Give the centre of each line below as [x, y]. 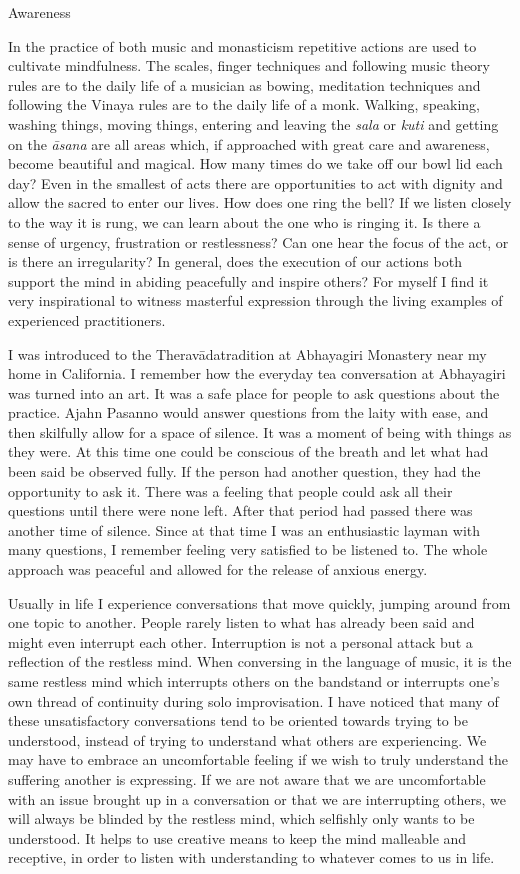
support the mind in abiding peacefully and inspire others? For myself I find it [248, 280]
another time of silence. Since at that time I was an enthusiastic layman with [244, 529]
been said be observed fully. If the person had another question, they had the [244, 471]
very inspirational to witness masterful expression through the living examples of [255, 300]
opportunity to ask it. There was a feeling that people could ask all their [230, 490]
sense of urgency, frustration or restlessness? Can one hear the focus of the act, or [258, 241]
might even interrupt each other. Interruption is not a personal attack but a [240, 641]
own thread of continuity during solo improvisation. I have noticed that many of [253, 700]
